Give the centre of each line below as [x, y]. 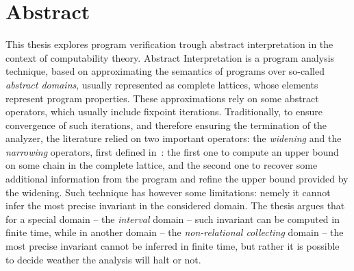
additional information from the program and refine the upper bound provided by [177, 179]
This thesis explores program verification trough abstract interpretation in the [169, 44]
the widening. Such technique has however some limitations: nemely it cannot [168, 192]
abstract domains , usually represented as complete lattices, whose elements [162, 84]
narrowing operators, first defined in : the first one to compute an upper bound [172, 151]
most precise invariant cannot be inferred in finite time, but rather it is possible [173, 246]
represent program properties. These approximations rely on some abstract [162, 98]
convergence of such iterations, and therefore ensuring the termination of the [166, 125]
